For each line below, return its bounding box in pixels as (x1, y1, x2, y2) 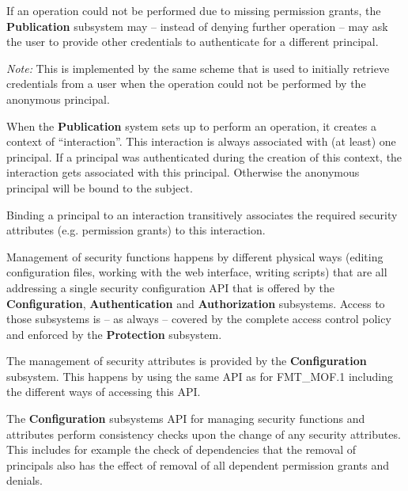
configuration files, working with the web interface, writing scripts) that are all (6, 264, 387, 280)
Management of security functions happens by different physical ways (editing (6, 248, 383, 265)
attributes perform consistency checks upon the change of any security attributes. (6, 425, 401, 442)
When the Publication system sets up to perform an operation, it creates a (6, 117, 376, 134)
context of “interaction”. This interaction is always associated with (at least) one (6, 133, 396, 150)
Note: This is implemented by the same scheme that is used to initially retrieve (6, 59, 390, 76)
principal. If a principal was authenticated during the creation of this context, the (6, 148, 402, 165)
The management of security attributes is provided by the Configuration (6, 352, 367, 369)
